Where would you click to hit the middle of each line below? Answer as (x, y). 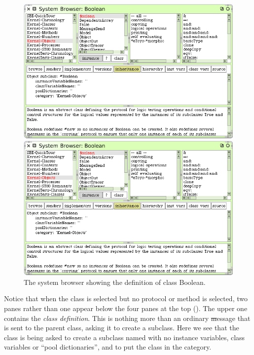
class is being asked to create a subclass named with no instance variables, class (125, 337)
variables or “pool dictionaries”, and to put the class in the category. (108, 347)
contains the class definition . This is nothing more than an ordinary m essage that (127, 318)
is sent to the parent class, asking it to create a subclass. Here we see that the (122, 328)
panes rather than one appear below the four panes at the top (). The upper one (126, 308)
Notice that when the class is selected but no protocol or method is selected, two (126, 298)
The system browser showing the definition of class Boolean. (115, 282)
